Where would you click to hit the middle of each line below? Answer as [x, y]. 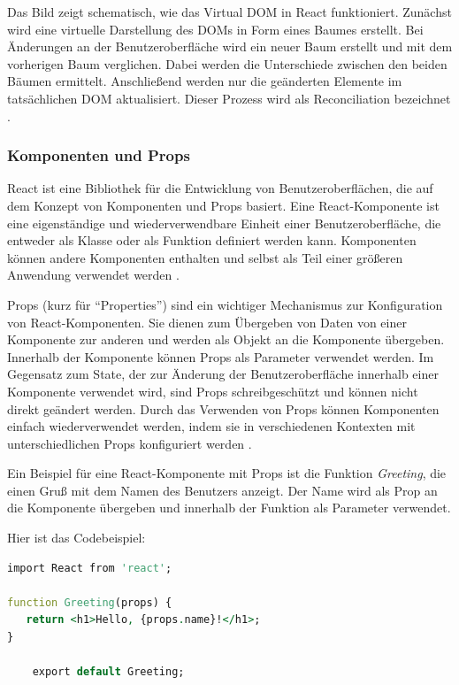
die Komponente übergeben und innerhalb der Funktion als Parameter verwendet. [229, 508]
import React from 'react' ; [90, 568]
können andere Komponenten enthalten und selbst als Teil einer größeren [205, 257]
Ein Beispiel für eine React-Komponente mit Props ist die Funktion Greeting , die [227, 473]
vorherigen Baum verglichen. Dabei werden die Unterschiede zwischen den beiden [227, 63]
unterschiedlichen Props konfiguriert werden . [130, 443]
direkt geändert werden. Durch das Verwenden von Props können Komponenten [223, 408]
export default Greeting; [108, 672]
